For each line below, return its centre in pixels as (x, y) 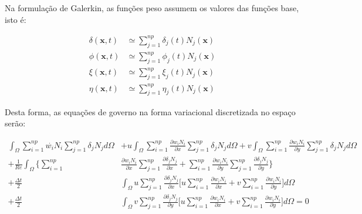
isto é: (16, 19)
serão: (15, 123)
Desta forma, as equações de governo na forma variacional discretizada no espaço (150, 111)
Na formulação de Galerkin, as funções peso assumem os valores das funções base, (152, 8)
